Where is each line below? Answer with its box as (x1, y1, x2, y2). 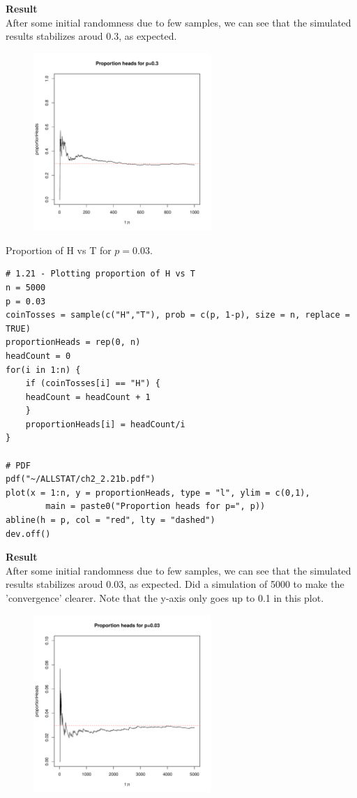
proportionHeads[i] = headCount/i (25, 419, 185, 429)
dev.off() (6, 529, 51, 539)
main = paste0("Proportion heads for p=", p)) (45, 501, 266, 512)
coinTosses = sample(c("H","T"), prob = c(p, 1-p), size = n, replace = (6, 310, 350, 320)
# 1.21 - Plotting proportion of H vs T (6, 269, 196, 279)
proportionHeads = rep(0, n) (6, 337, 141, 348)
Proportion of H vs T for (6, 242, 112, 257)
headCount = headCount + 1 (25, 392, 151, 402)
